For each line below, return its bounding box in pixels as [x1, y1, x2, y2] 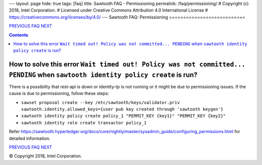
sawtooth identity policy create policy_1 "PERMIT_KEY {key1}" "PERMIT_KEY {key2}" [21, 113, 226, 119]
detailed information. [9, 135, 50, 141]
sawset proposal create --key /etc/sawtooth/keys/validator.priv [21, 100, 180, 105]
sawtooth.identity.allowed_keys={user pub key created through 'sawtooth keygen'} [21, 106, 223, 112]
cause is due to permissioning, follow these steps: [9, 90, 109, 96]
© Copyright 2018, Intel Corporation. [9, 153, 82, 159]
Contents [9, 32, 29, 38]
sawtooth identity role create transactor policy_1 [21, 120, 147, 125]
